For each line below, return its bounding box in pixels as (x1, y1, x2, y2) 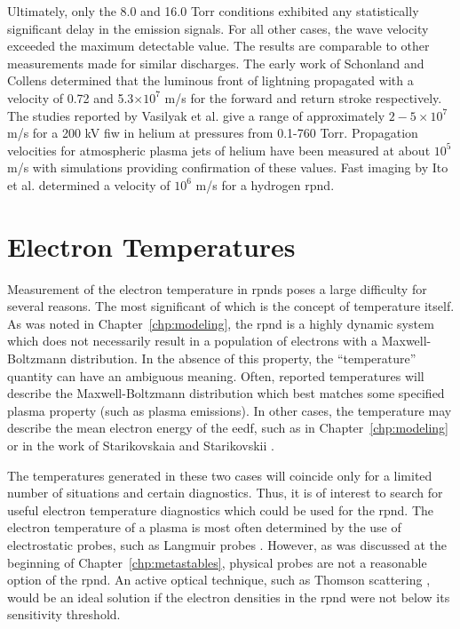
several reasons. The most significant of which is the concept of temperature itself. (7, 297, 455, 315)
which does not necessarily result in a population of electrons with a (7, 331, 378, 350)
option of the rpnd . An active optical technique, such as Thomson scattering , (7, 570, 431, 589)
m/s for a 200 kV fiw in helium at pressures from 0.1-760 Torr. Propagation (7, 123, 418, 142)
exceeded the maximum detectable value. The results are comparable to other (7, 36, 430, 55)
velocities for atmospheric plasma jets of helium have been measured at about (7, 140, 431, 159)
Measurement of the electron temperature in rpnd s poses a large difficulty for (7, 279, 427, 298)
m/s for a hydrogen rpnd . (195, 175, 335, 194)
